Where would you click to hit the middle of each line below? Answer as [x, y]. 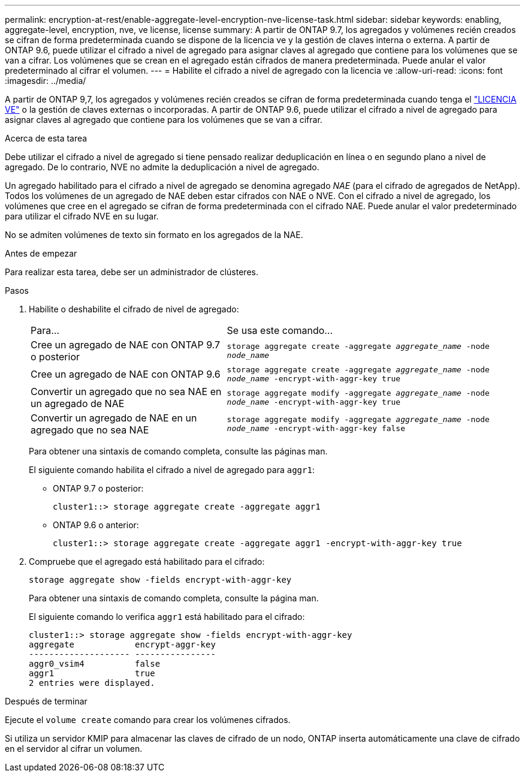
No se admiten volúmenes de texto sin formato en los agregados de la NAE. [154, 235]
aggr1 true [92, 673]
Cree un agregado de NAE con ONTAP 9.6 [126, 374]
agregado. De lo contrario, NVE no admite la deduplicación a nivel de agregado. [162, 167]
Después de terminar [46, 701]
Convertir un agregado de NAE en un [114, 418]
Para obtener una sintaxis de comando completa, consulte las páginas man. [178, 451]
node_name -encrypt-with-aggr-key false [316, 428]
